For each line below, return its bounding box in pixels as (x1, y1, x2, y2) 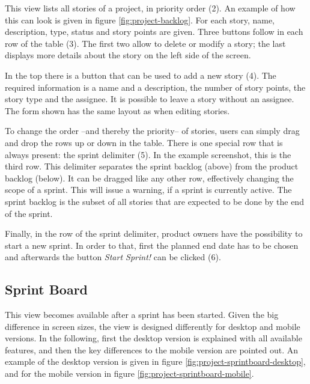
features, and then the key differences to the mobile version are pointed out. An (5, 343, 299, 356)
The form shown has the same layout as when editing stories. (5, 104, 230, 117)
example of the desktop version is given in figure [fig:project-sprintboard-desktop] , (5, 355, 306, 368)
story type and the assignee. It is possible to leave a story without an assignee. (5, 93, 294, 105)
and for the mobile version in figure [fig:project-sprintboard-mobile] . (5, 367, 254, 380)
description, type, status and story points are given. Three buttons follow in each (5, 25, 303, 38)
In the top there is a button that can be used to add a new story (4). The (5, 69, 276, 81)
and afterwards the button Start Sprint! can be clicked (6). (5, 251, 221, 263)
